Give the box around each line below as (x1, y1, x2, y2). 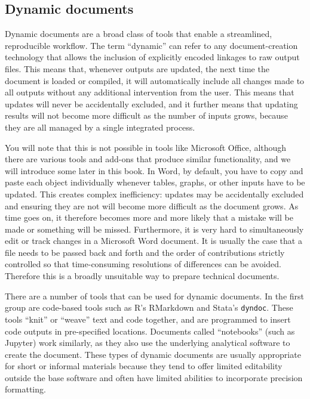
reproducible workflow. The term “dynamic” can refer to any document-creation (5, 39, 298, 51)
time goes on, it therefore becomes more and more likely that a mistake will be (5, 211, 293, 224)
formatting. (5, 383, 46, 395)
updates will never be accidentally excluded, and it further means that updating (5, 97, 298, 110)
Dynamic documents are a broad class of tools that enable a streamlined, (5, 27, 272, 40)
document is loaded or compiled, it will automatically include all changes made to (5, 74, 305, 86)
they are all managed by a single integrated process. (5, 120, 195, 133)
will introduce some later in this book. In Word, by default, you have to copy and (5, 164, 303, 177)
